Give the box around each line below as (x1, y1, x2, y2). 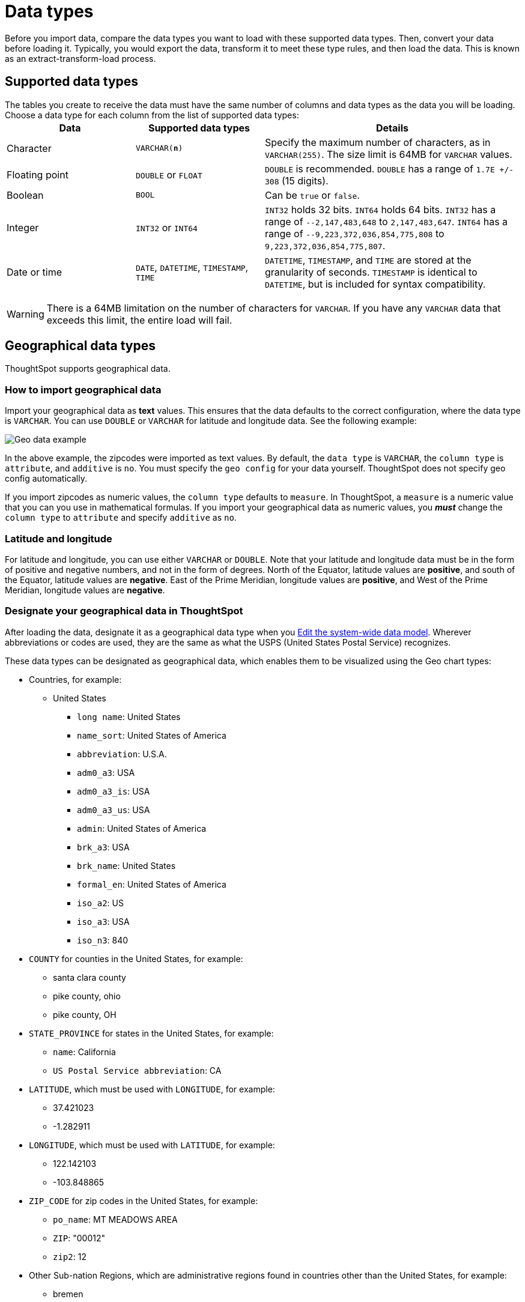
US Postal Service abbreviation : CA (53, 1065, 222, 1076)
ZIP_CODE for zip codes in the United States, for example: (29, 1195, 258, 1206)
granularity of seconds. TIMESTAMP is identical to (265, 265, 478, 278)
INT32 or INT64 (136, 221, 198, 234)
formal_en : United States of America (77, 879, 226, 889)
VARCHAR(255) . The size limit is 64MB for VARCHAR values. (265, 148, 512, 160)
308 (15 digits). (265, 174, 329, 187)
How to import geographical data (5, 383, 162, 396)
